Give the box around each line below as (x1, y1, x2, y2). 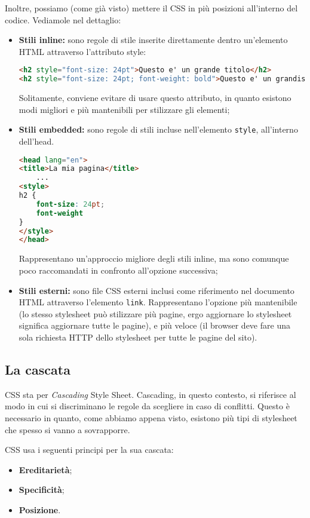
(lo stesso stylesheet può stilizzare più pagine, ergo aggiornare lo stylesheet (19, 307, 292, 320)
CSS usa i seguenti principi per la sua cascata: (5, 443, 174, 456)
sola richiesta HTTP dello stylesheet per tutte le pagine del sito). (19, 330, 257, 343)
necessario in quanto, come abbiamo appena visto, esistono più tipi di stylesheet (5, 411, 297, 424)
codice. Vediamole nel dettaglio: (5, 13, 121, 26)
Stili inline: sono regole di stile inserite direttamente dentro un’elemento (19, 33, 288, 46)
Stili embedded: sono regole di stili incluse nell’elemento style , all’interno (19, 123, 298, 136)
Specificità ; (19, 483, 65, 496)
